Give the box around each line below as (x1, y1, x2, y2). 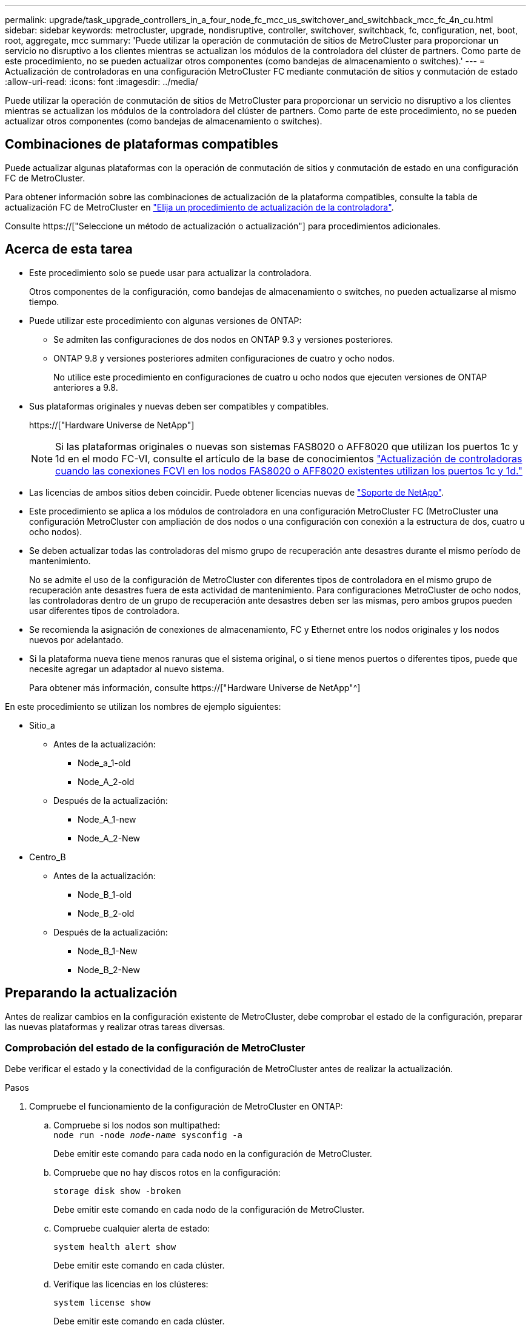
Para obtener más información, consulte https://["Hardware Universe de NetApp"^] (29, 682, 361, 693)
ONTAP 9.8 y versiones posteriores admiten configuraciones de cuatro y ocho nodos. (53, 352, 395, 363)
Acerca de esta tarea (5, 241, 133, 257)
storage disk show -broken (53, 1186, 181, 1196)
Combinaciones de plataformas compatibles (5, 137, 279, 152)
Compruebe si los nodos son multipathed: (53, 1120, 220, 1131)
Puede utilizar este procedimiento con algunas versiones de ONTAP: (29, 315, 302, 326)
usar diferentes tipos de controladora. (29, 605, 180, 616)
